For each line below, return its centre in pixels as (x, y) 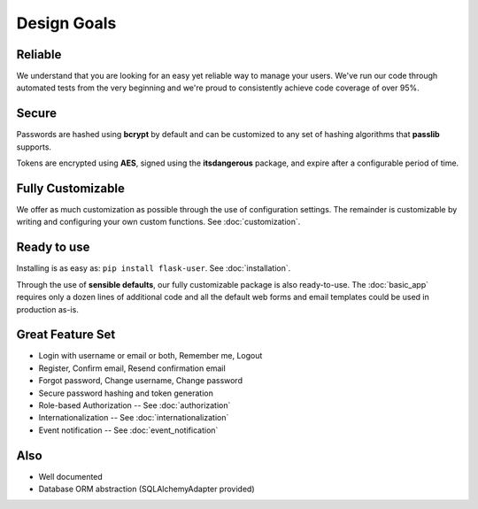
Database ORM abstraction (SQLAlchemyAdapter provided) (146, 489)
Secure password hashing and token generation (126, 393)
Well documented (71, 476)
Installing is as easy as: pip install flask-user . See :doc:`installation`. (154, 268)
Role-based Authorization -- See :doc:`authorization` (135, 405)
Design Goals (66, 23)
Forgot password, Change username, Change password (141, 381)
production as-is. (47, 309)
